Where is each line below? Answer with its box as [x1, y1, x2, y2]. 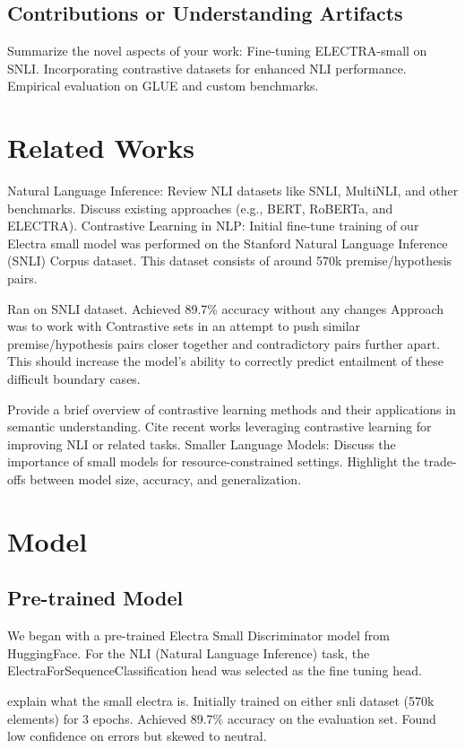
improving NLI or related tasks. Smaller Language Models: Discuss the [7, 434, 396, 453]
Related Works [7, 129, 195, 166]
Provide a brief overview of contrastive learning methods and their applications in [7, 399, 456, 418]
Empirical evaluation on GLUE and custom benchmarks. [7, 76, 319, 95]
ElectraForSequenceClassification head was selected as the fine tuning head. [7, 661, 422, 680]
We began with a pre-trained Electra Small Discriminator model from [7, 626, 390, 645]
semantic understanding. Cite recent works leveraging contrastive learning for [7, 417, 432, 436]
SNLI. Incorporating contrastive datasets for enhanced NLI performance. [7, 58, 407, 77]
